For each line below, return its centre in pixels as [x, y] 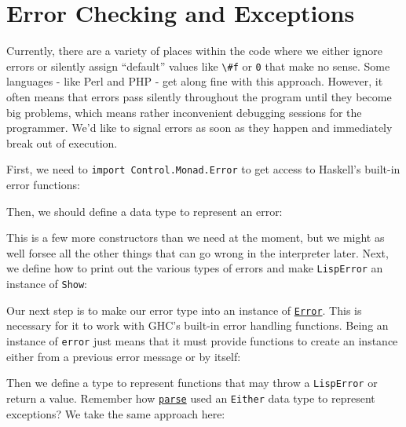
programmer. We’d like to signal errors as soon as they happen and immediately [199, 128]
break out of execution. [62, 142]
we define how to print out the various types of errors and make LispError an [195, 268]
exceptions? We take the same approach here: [116, 413]
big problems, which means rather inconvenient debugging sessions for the [184, 112]
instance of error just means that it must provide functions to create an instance [202, 340]
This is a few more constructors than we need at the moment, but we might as [196, 237]
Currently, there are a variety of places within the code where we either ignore [195, 51]
